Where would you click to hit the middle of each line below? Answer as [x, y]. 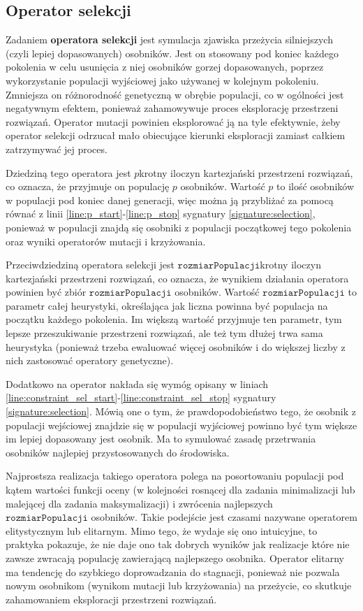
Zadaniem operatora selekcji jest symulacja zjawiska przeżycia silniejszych [169, 39]
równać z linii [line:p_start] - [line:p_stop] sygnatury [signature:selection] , [161, 214]
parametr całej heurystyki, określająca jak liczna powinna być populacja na [167, 305]
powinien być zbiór [46, 292]
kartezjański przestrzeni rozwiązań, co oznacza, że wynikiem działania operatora [177, 278]
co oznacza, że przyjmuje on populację [88, 186]
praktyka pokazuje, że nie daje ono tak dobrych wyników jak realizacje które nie [178, 544]
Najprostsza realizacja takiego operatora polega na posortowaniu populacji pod [175, 476]
